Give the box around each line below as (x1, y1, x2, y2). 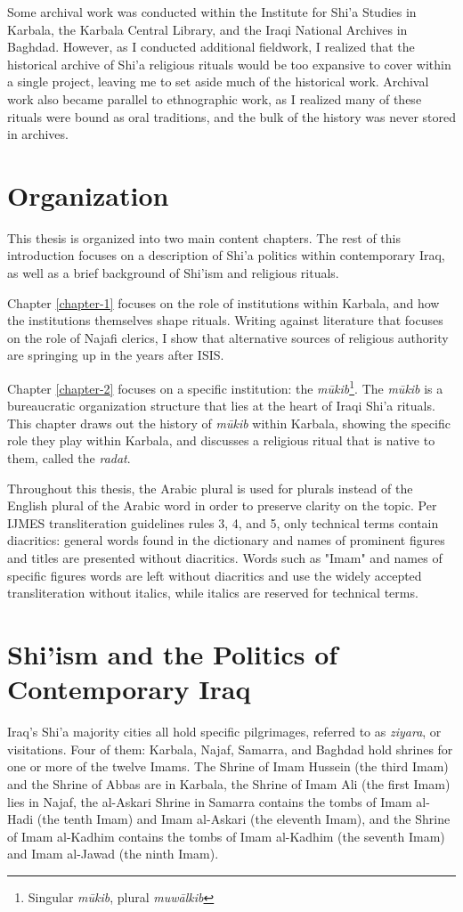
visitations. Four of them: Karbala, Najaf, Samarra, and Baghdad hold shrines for (7, 739, 453, 758)
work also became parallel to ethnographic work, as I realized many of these (7, 89, 422, 108)
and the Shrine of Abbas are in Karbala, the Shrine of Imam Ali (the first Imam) (7, 774, 451, 793)
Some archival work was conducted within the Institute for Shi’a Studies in (7, 3, 417, 20)
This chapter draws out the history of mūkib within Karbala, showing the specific (7, 413, 451, 432)
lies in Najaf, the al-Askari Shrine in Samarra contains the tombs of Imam (7, 792, 412, 810)
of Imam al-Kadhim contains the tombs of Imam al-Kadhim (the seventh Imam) (7, 826, 445, 845)
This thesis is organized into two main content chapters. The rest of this (7, 228, 401, 247)
